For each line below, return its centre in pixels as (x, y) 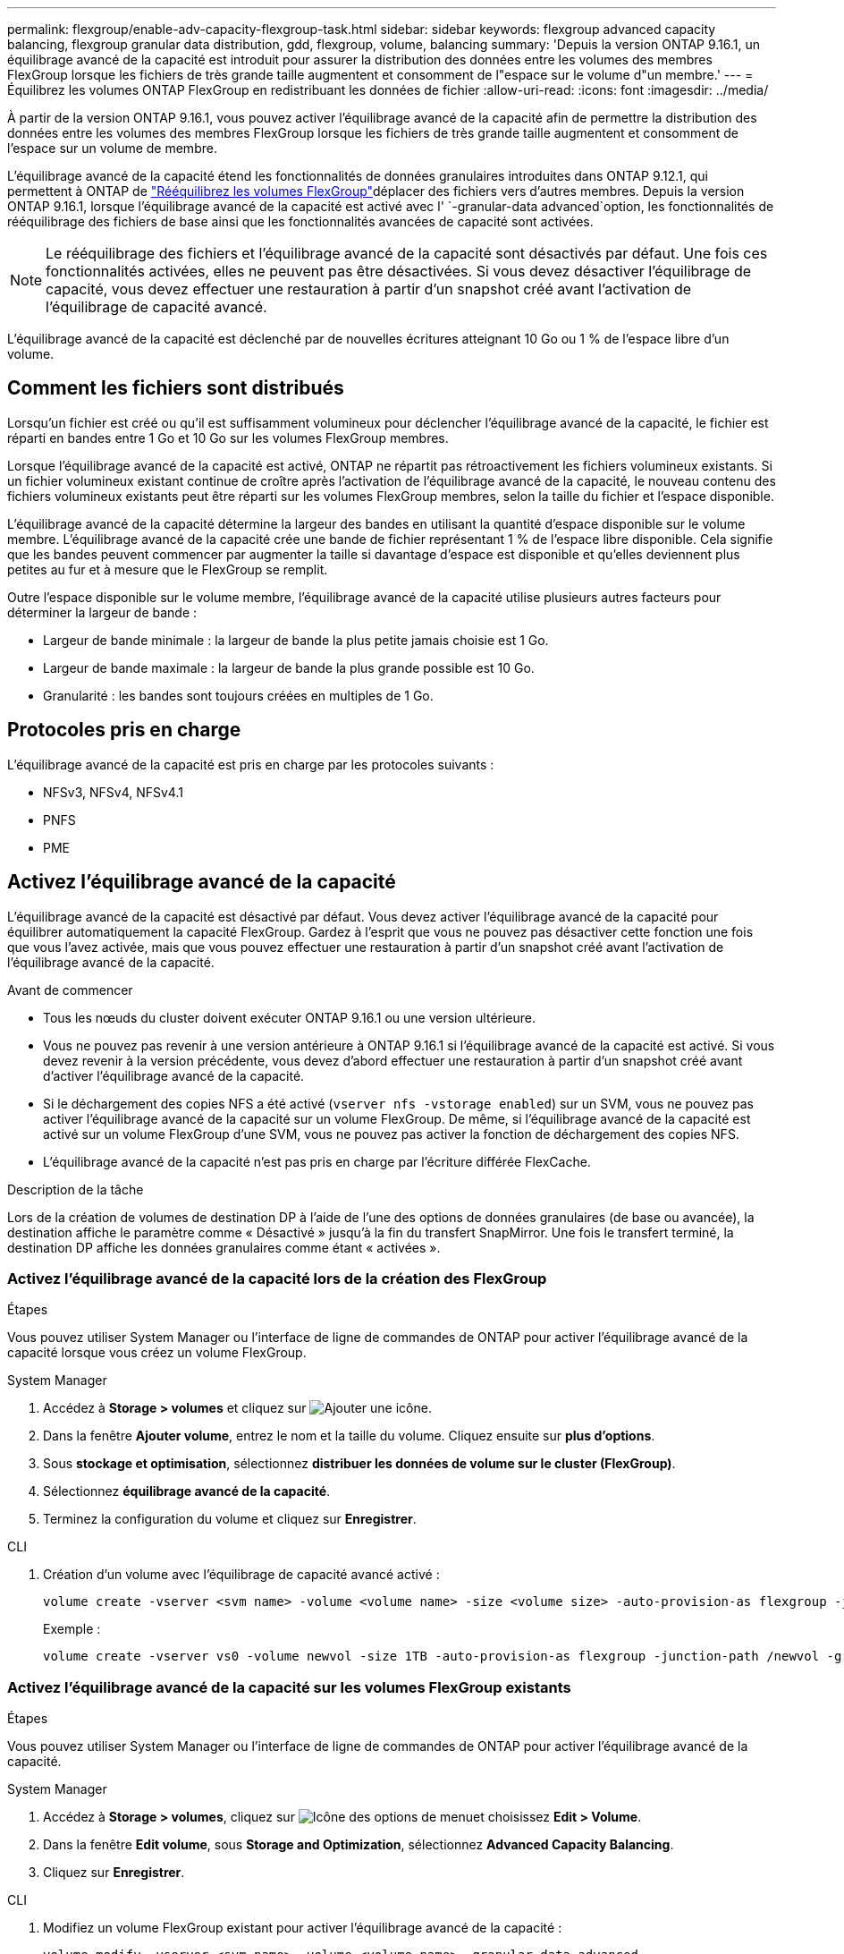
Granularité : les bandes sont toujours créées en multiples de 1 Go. (238, 695)
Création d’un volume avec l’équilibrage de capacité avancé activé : (241, 1575)
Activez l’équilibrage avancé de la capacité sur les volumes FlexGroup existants (289, 1687)
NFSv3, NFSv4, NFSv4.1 (113, 792)
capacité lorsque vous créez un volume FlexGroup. (157, 1353)
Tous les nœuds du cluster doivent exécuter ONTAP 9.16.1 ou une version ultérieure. (290, 1017)
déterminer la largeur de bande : (102, 612)
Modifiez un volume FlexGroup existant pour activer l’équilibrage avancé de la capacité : (303, 1928)
